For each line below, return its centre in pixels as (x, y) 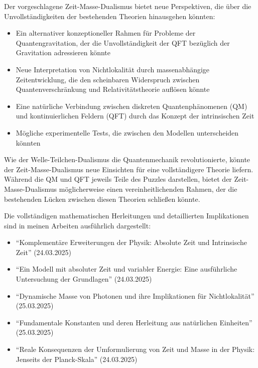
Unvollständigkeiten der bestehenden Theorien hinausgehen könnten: (110, 16)
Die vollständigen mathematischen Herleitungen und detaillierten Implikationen (126, 216)
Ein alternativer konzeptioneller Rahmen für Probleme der (106, 33)
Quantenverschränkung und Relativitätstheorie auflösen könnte (113, 89)
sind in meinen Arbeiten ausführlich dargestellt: (78, 225)
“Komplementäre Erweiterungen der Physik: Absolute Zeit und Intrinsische (131, 242)
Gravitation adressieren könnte (63, 52)
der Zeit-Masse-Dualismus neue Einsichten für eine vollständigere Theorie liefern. (129, 169)
